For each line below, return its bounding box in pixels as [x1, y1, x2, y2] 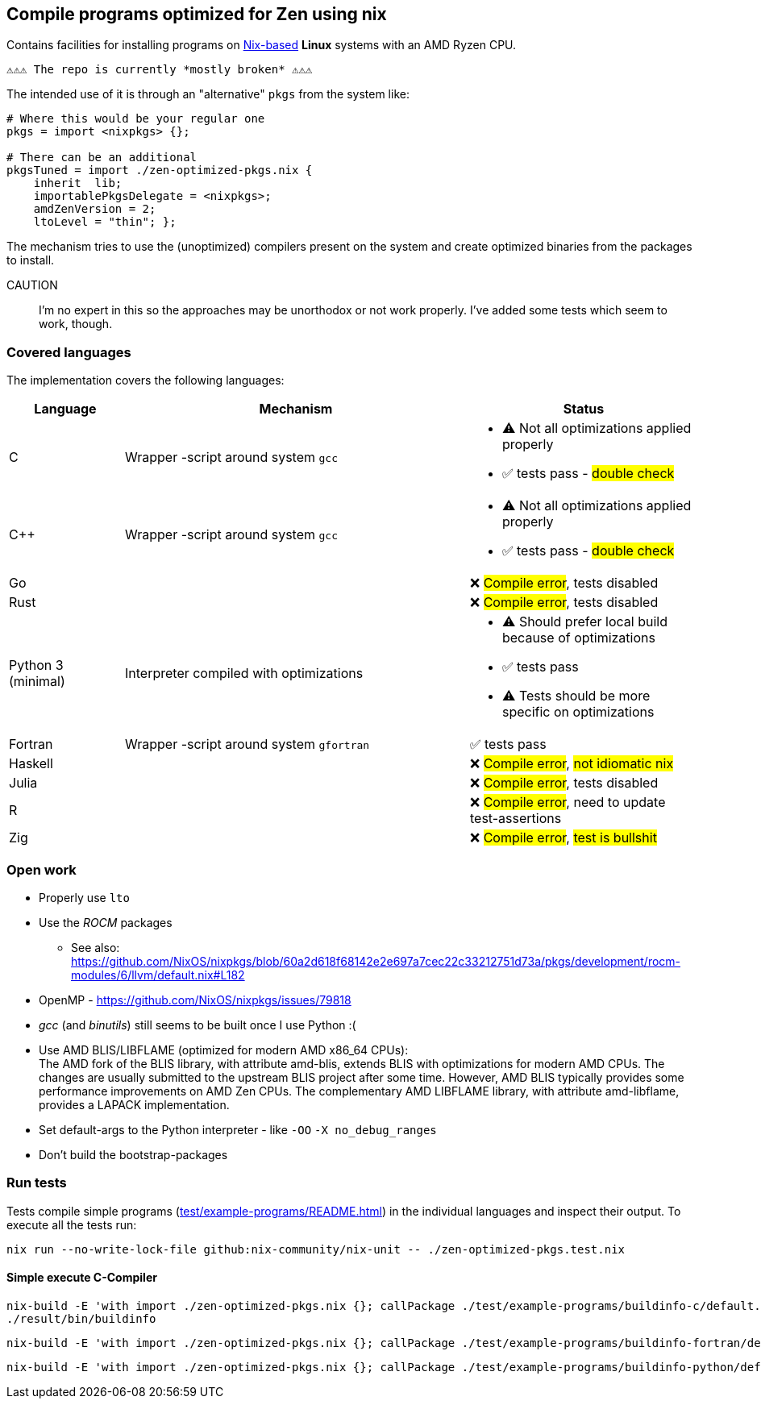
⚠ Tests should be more [501, 688, 651, 705]
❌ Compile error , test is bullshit [469, 829, 657, 846]
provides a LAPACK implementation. [39, 1097, 230, 1112]
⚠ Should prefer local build [501, 613, 667, 630]
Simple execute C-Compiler [6, 1270, 157, 1285]
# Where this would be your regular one [6, 112, 265, 126]
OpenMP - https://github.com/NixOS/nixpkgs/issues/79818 [39, 992, 351, 1007]
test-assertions [469, 810, 562, 827]
